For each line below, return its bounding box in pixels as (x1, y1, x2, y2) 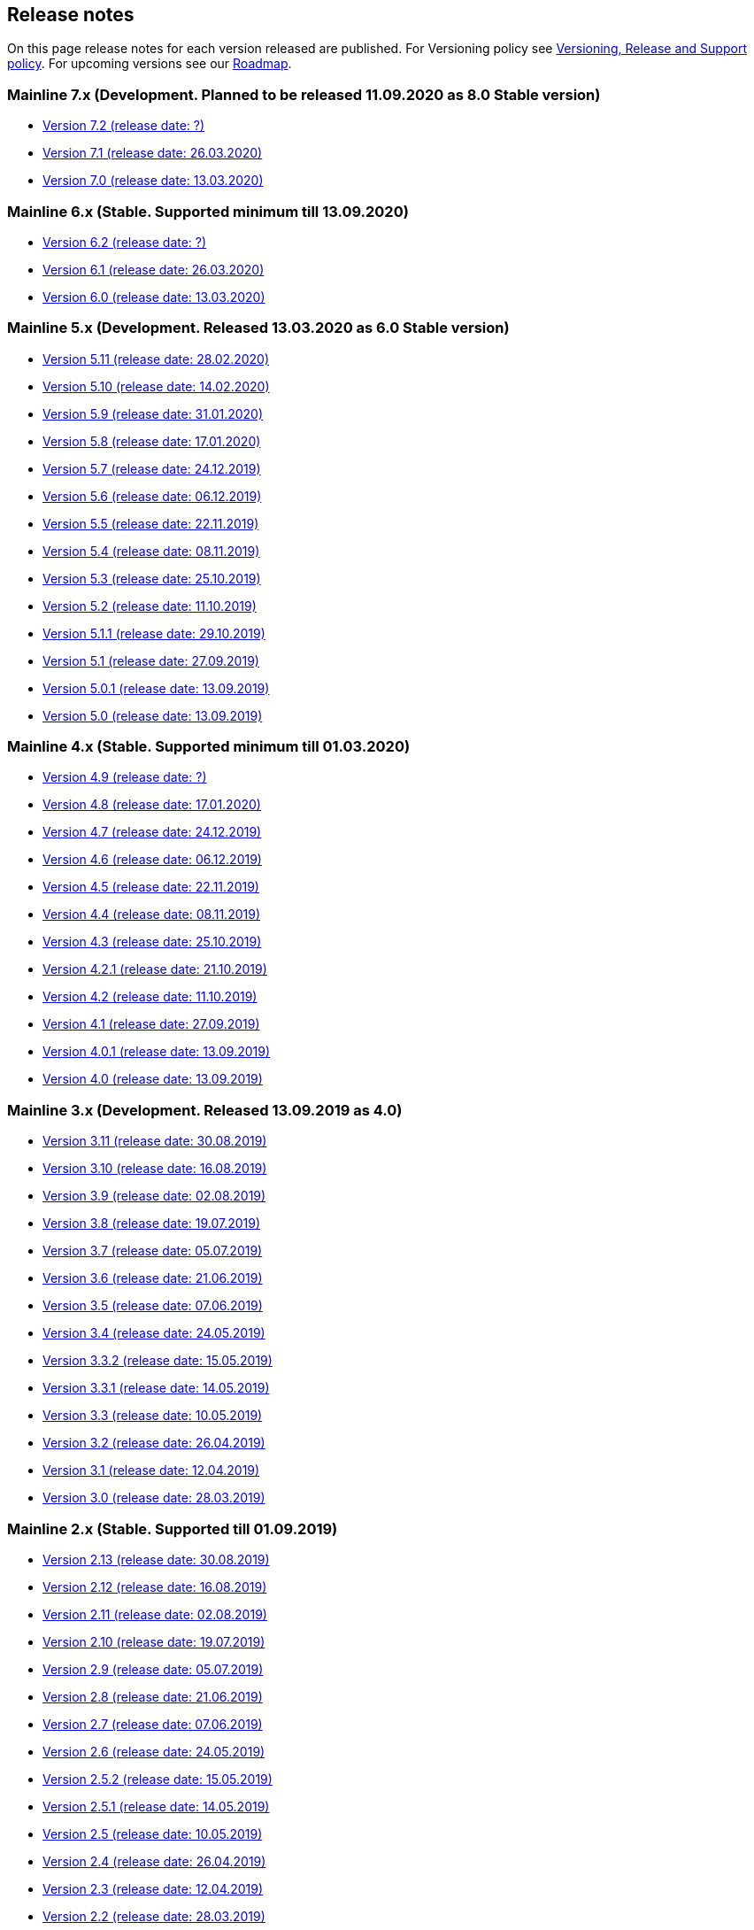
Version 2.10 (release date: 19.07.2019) (42, 1633, 265, 1649)
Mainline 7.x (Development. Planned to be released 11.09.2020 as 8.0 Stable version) (7, 85, 601, 104)
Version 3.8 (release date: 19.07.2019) (42, 1216, 261, 1231)
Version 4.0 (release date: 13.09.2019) (42, 1071, 263, 1087)
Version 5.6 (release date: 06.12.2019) (42, 488, 262, 504)
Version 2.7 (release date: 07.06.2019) (42, 1716, 263, 1732)
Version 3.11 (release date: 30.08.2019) (42, 1133, 267, 1149)
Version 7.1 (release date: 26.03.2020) (42, 145, 263, 161)
